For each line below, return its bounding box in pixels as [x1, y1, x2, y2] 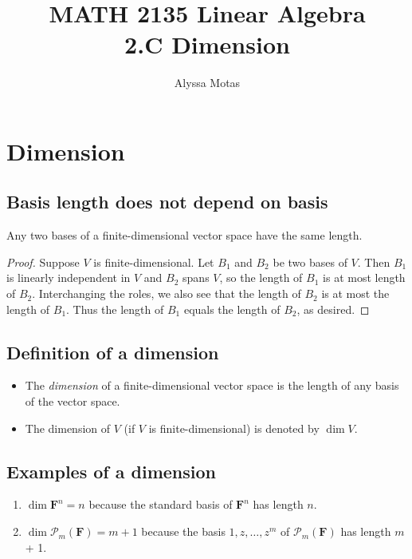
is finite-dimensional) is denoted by [148, 419, 320, 436]
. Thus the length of [66, 300, 164, 317]
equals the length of [183, 300, 281, 317]
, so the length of [219, 269, 303, 286]
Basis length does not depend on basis [6, 189, 328, 214]
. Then [357, 253, 390, 270]
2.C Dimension [124, 28, 290, 61]
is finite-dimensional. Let [93, 253, 214, 270]
